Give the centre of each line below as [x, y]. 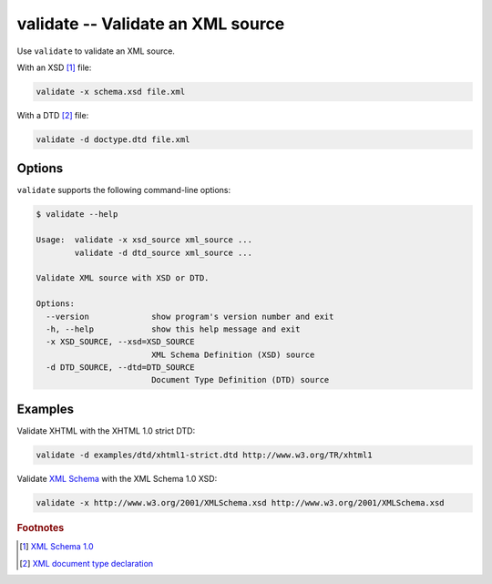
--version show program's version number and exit [190, 316]
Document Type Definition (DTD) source [240, 380]
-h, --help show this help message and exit [173, 329]
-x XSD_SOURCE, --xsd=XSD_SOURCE [120, 342]
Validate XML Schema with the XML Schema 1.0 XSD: [117, 478]
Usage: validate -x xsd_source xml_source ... [144, 240]
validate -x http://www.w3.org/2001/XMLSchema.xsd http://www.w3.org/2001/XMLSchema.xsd [241, 502]
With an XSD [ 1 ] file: [54, 67]
